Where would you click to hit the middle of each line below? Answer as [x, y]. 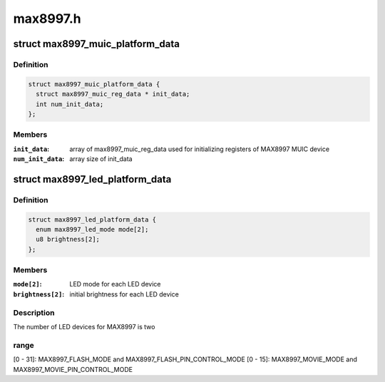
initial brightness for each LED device [124, 294]
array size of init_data [101, 159]
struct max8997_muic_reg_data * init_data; [113, 94]
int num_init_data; [70, 104]
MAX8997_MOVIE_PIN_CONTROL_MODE [73, 369]
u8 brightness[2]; [68, 239]
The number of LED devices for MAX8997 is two [84, 327]
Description [34, 312]
